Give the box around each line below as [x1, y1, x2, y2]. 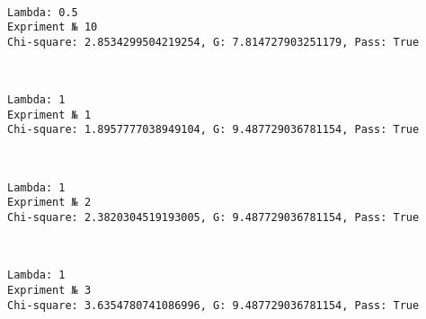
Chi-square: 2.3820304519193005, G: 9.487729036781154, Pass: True [7, 211, 420, 225]
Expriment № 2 [7, 196, 92, 209]
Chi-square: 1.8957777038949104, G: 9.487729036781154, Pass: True [7, 123, 420, 137]
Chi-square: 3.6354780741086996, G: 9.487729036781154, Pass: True [7, 298, 420, 312]
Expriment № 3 [7, 283, 92, 297]
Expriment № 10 [7, 21, 98, 34]
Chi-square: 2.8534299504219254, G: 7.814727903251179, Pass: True [7, 35, 420, 49]
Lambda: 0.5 [7, 5, 78, 19]
